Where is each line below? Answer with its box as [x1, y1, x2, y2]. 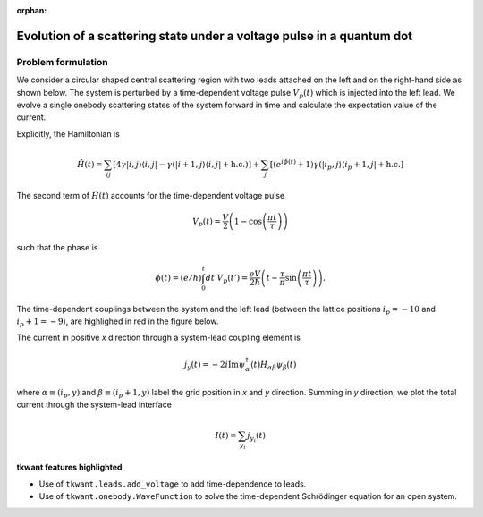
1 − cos [233, 216, 263, 226]
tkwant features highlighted [16, 462, 123, 473]
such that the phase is [16, 242, 98, 252]
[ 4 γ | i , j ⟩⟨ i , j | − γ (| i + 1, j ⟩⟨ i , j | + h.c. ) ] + [113, 159, 259, 169]
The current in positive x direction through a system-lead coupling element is [16, 332, 301, 343]
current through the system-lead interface [16, 399, 172, 411]
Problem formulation [16, 55, 108, 68]
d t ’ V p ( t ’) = [205, 273, 249, 285]
